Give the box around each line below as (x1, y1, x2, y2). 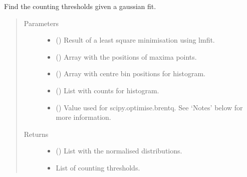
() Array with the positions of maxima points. (56, 51, 197, 62)
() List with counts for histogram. (56, 85, 159, 95)
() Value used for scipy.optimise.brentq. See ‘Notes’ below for (56, 102, 243, 112)
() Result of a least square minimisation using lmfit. (56, 35, 215, 45)
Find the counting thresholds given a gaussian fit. (4, 1, 156, 11)
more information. (56, 112, 111, 122)
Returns (24, 128, 49, 139)
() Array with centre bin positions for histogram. (56, 68, 205, 79)
